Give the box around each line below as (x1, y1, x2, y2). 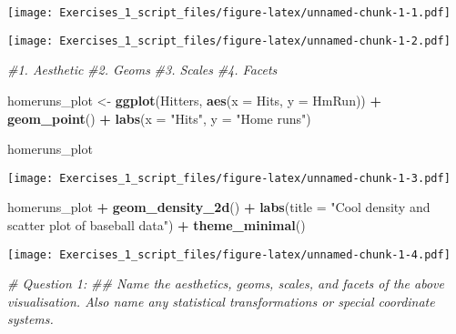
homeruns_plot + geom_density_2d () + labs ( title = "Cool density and (7, 197, 431, 217)
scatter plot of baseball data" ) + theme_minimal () (7, 215, 306, 234)
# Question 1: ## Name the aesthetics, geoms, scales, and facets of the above (7, 274, 444, 293)
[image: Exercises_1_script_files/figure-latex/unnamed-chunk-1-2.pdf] (7, 34, 451, 47)
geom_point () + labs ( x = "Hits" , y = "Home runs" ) (7, 108, 311, 127)
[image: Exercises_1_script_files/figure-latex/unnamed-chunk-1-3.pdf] (7, 171, 451, 185)
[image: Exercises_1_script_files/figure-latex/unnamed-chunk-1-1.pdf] (7, 6, 451, 19)
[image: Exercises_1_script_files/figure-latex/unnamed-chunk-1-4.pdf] (7, 248, 451, 261)
